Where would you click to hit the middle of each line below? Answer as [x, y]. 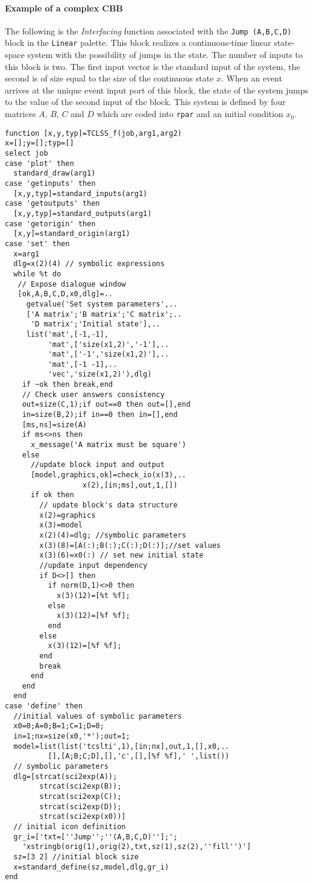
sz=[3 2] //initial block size [76, 857]
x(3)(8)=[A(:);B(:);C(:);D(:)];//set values [130, 545]
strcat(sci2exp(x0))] [83, 817]
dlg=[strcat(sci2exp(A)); [65, 776]
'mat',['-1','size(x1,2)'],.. [109, 355]
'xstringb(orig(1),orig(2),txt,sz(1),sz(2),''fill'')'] [137, 847]
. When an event [251, 78]
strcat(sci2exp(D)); [81, 806]
